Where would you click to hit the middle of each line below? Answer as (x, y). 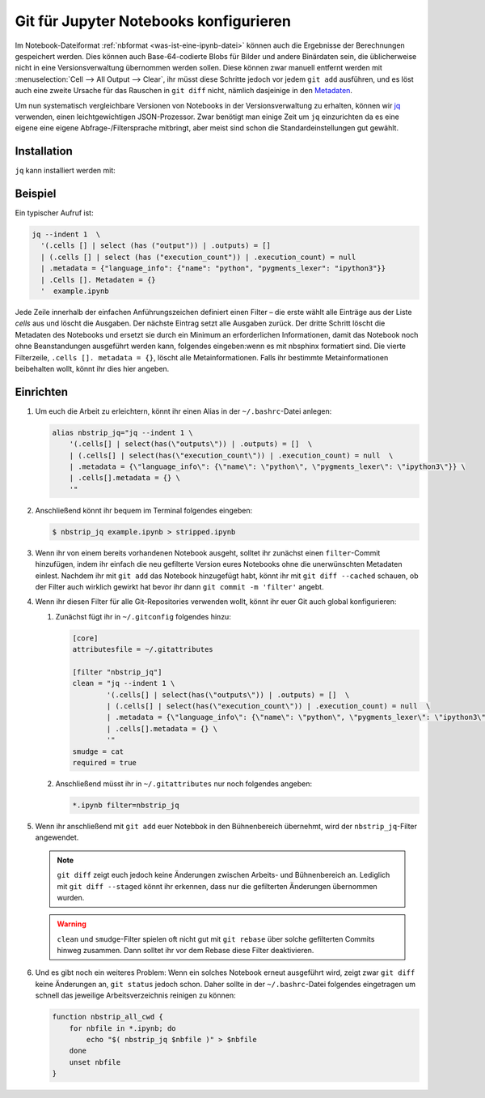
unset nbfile (95, 1062)
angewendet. (57, 837)
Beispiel (36, 194)
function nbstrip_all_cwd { (108, 1017)
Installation (44, 151)
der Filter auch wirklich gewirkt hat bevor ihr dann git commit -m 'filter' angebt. (179, 586)
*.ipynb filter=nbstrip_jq (126, 805)
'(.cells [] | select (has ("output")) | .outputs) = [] (156, 246)
